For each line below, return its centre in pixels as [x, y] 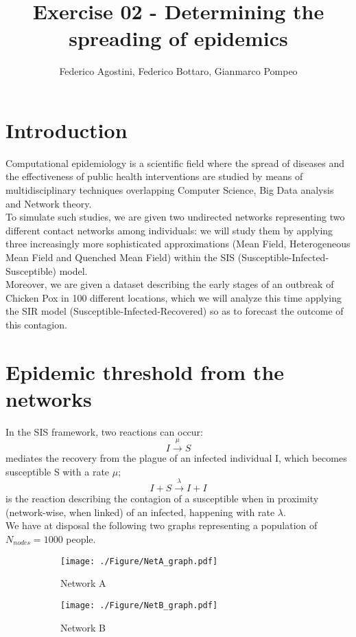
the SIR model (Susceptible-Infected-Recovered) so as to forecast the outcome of [175, 311]
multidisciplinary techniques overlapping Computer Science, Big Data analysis [170, 190]
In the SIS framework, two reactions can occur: [104, 431]
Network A [83, 583]
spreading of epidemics [178, 38]
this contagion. [36, 324]
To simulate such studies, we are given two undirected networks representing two [175, 217]
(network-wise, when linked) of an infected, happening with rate [140, 512]
